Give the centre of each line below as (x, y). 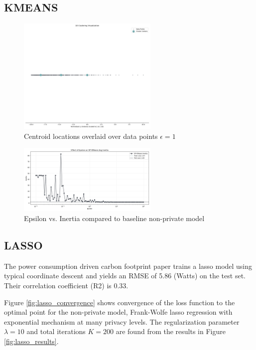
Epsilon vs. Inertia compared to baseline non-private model (114, 218)
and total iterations (56, 331)
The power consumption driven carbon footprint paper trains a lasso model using (128, 266)
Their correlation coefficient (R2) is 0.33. (66, 286)
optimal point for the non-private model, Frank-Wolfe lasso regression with (118, 312)
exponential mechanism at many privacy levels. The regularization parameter (122, 321)
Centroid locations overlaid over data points (91, 136)
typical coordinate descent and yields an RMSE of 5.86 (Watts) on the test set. (125, 276)
